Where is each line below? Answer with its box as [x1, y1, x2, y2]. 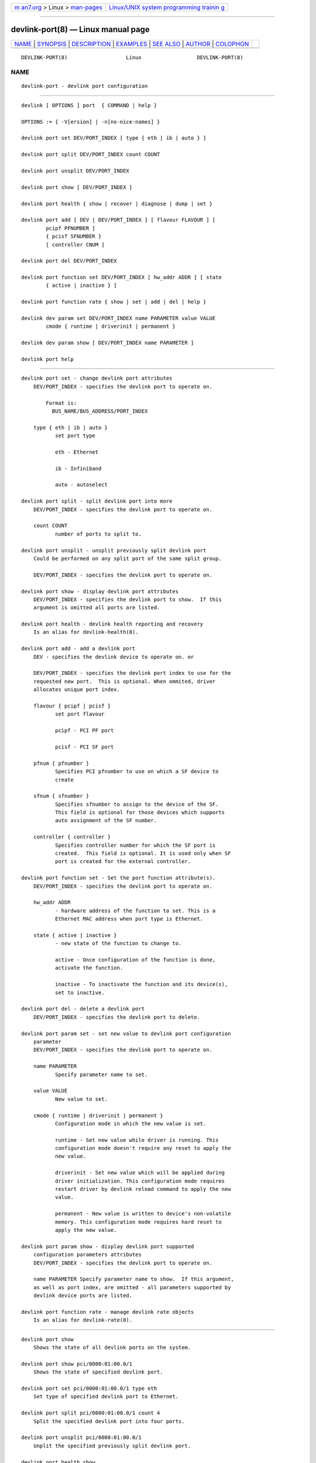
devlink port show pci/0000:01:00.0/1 [21, 1361, 133, 1367]
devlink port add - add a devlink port [21, 645, 136, 652]
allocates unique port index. [33, 686, 120, 693]
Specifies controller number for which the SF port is [54, 842, 216, 849]
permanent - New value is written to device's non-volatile [54, 1210, 231, 1217]
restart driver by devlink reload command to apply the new [54, 1186, 231, 1193]
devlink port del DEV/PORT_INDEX [21, 257, 117, 265]
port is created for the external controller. [54, 858, 191, 865]
